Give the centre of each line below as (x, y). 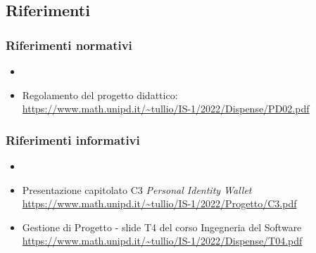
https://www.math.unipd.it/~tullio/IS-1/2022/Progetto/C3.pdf (159, 203)
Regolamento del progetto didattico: (100, 95)
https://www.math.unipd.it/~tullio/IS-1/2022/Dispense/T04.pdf (162, 241)
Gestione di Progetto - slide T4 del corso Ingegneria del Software (162, 227)
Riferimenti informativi (73, 140)
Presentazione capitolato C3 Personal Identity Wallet (137, 189)
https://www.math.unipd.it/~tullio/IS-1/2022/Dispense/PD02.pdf (166, 109)
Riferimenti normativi (69, 45)
